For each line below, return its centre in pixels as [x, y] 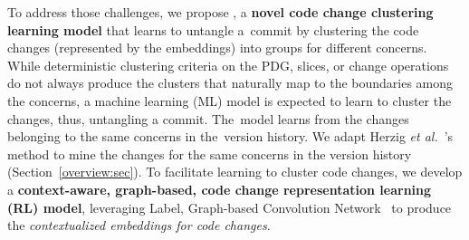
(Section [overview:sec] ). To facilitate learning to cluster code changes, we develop [235, 172]
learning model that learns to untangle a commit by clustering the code [213, 29]
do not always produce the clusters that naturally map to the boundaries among [230, 83]
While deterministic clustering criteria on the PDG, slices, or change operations [228, 65]
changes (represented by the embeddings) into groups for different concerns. [217, 48]
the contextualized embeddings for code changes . [139, 225]
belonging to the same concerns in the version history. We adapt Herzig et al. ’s [230, 136]
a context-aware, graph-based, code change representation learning [220, 189]
